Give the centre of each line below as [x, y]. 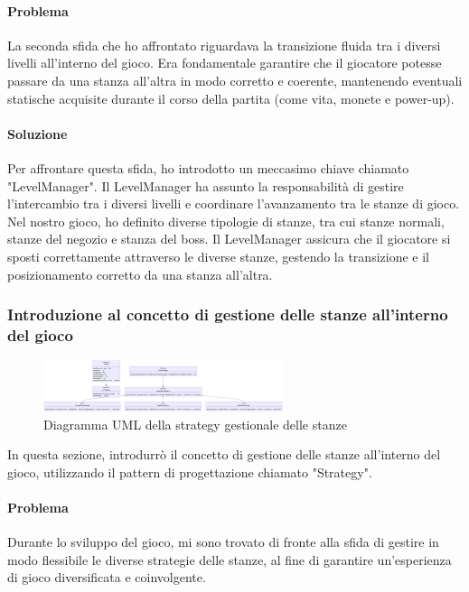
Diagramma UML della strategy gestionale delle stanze [195, 424]
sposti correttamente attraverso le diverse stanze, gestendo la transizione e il [218, 256]
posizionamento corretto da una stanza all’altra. [140, 274]
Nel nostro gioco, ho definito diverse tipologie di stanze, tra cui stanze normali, [226, 221]
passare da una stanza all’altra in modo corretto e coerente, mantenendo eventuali [235, 80]
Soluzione [38, 133]
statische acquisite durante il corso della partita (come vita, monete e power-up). [231, 98]
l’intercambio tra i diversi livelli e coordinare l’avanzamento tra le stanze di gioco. [234, 203]
